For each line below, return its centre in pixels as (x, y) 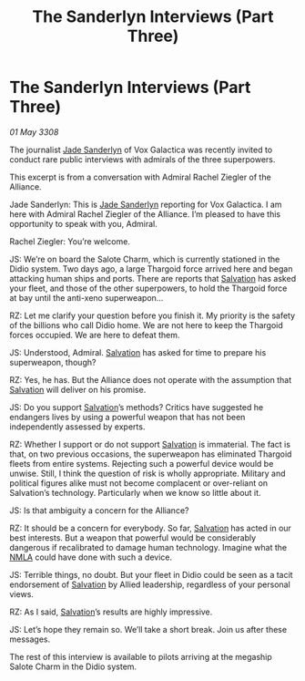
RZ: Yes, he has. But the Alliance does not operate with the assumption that (151, 379)
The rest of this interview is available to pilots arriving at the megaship (141, 656)
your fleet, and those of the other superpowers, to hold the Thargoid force (148, 288)
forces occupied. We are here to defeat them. (95, 335)
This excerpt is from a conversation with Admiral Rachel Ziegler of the (140, 177)
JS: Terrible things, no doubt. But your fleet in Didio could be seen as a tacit (151, 574)
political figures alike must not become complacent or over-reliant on (139, 483)
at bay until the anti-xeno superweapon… (86, 297)
